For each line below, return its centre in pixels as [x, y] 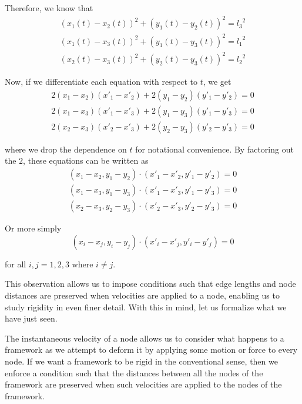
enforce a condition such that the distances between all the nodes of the [134, 372]
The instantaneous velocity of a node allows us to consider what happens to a [145, 338]
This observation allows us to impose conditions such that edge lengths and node [150, 284]
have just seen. [31, 318]
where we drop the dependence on [66, 149]
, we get [217, 82]
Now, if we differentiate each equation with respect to [101, 82]
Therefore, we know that [49, 8]
